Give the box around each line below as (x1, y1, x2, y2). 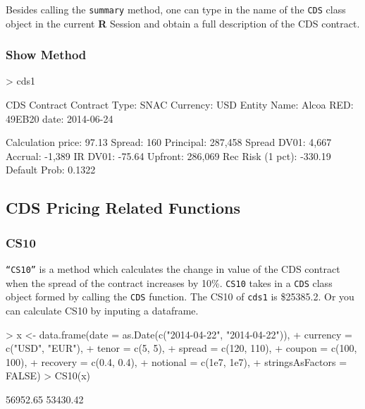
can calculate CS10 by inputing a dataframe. (6, 303, 199, 317)
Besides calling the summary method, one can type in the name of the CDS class (6, 2, 346, 16)
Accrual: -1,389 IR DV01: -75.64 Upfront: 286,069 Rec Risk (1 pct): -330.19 (6, 148, 331, 163)
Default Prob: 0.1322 (6, 162, 96, 177)
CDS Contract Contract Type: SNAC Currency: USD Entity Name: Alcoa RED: (6, 97, 354, 112)
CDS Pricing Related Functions (6, 197, 240, 219)
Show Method (6, 46, 87, 63)
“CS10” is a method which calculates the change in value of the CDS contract (6, 262, 340, 276)
